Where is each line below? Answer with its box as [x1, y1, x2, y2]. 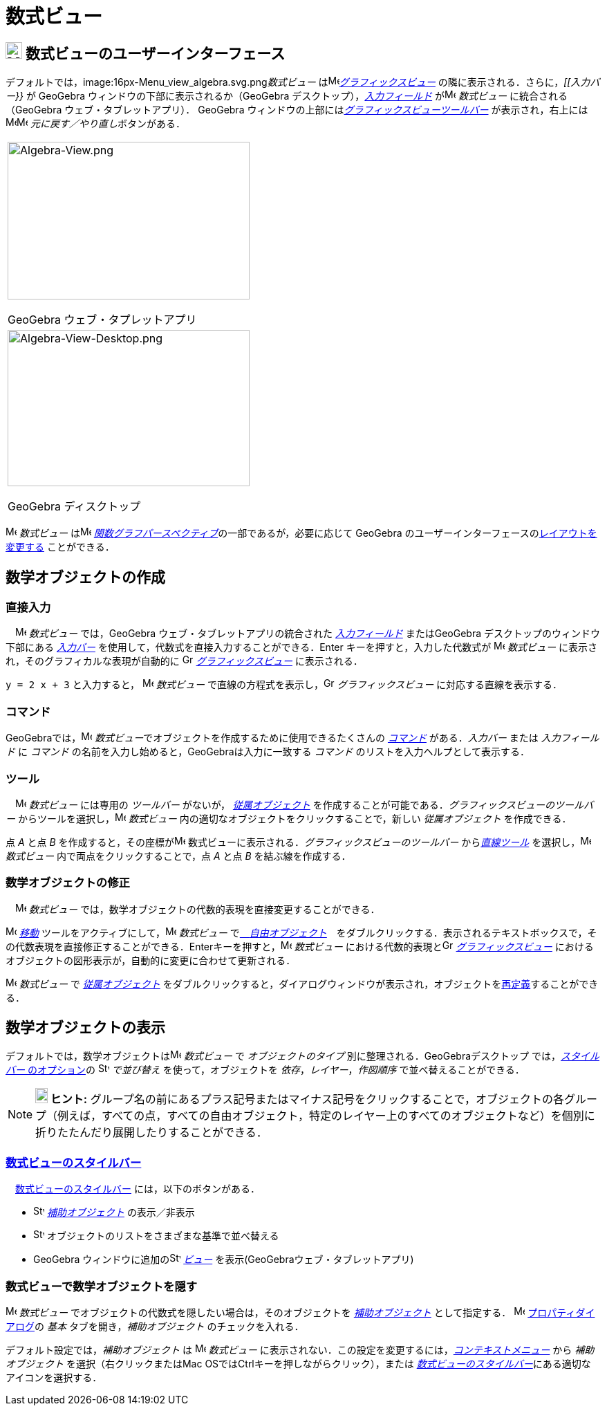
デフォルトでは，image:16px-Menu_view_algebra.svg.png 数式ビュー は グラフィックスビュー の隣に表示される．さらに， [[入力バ [6, 76, 600, 89]
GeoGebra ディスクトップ [8, 499, 141, 514]
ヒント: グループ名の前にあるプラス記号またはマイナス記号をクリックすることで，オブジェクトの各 [50, 1092, 564, 1107]
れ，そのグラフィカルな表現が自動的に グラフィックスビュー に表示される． [6, 655, 363, 667]
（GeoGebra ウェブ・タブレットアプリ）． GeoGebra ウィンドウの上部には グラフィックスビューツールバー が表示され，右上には [6, 104, 588, 116]
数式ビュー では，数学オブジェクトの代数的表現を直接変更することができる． [28, 903, 380, 915]
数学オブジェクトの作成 [6, 568, 165, 586]
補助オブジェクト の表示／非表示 [46, 1206, 195, 1219]
